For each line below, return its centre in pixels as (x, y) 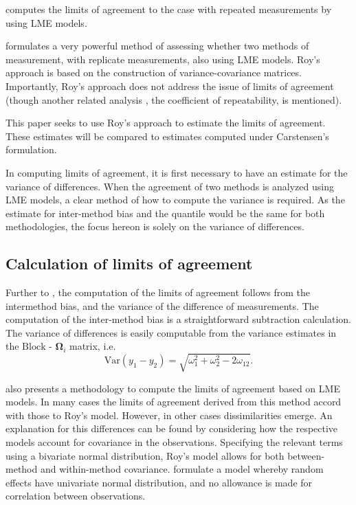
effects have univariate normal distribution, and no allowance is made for (159, 482)
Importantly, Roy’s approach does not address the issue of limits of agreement (170, 86)
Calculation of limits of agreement (129, 263)
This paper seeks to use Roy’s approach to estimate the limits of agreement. (166, 123)
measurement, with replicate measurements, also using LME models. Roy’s (163, 59)
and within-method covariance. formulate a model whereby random (182, 469)
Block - (37, 347)
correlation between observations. (76, 496)
